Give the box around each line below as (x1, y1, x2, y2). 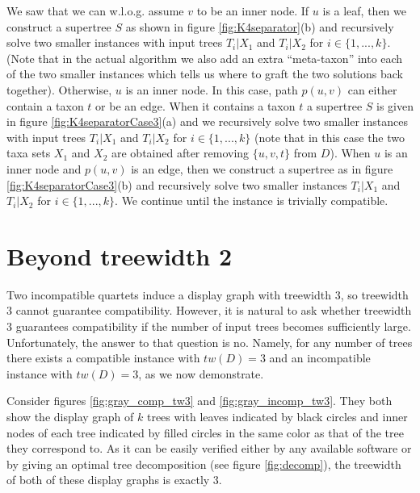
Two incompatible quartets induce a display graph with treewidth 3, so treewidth (6, 286, 409, 303)
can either (347, 81, 397, 98)
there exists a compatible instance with (6, 349, 200, 366)
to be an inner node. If (196, 2, 309, 19)
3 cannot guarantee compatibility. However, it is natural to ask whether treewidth (6, 302, 412, 319)
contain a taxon (6, 97, 84, 114)
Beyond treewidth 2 (6, 239, 232, 272)
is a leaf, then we (322, 2, 406, 19)
